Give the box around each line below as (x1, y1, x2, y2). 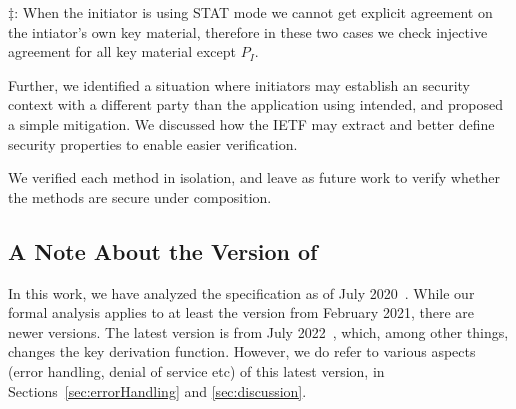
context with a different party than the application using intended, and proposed (8, 94, 503, 115)
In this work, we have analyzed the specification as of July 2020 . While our (8, 282, 475, 303)
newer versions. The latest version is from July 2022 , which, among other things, (8, 321, 509, 342)
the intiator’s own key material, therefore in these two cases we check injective (8, 21, 488, 42)
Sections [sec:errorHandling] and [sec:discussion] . (8, 380, 307, 401)
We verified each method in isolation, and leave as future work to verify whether (8, 167, 500, 188)
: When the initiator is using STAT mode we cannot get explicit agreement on (14, 2, 493, 22)
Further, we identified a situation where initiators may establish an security (8, 74, 471, 95)
